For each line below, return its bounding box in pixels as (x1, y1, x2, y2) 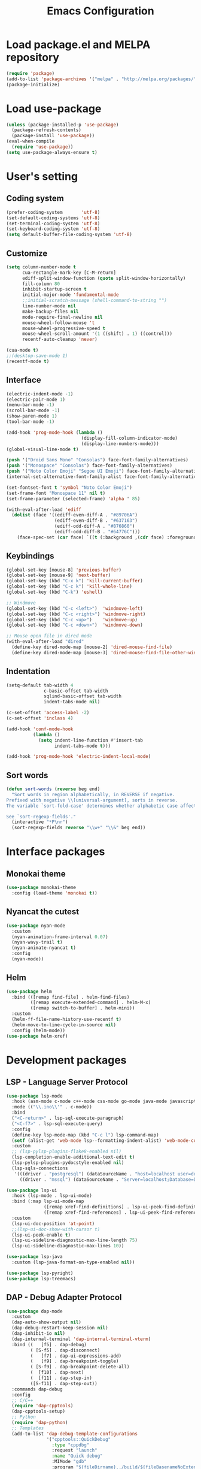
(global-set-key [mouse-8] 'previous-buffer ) (6, 567, 121, 573)
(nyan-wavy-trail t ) (11, 939, 63, 945)
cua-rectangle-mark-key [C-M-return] (22, 270, 117, 276)
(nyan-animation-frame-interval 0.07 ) (11, 933, 109, 940)
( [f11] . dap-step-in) (30, 1375, 93, 1381)
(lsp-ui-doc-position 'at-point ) (11, 1220, 95, 1226)
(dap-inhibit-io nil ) (11, 1331, 66, 1337)
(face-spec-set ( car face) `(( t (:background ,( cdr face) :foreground (17, 534, 197, 540)
